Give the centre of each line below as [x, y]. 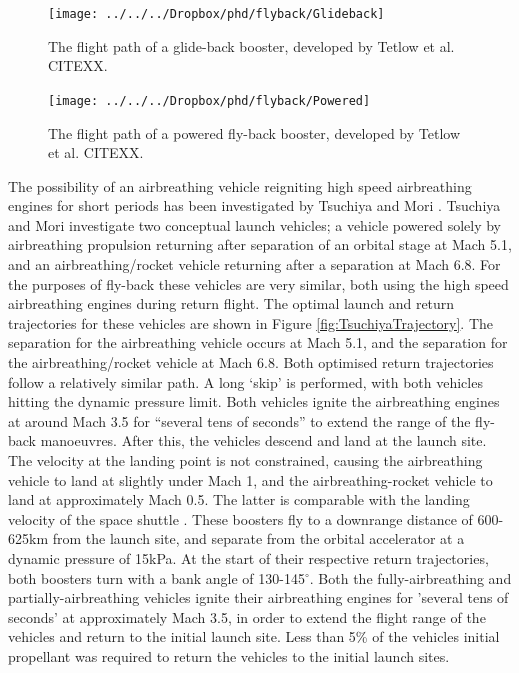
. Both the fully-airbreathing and [410, 577]
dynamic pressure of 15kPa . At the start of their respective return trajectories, [248, 557]
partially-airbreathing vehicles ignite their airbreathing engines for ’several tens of [258, 597]
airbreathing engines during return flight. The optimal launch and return [231, 303]
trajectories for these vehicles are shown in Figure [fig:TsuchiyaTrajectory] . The [251, 322]
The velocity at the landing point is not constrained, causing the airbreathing [245, 460]
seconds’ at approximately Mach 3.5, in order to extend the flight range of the [247, 616]
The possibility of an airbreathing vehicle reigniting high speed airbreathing [240, 185]
